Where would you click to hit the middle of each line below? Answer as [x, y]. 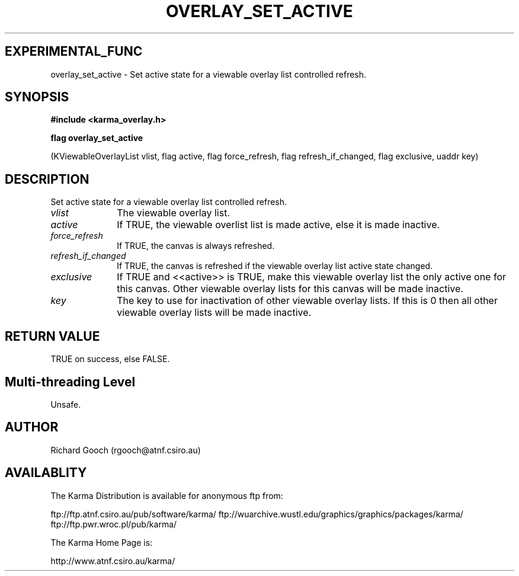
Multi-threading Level [70, 382]
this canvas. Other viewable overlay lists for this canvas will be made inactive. [290, 289]
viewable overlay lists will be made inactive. [214, 313]
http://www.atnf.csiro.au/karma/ [113, 561]
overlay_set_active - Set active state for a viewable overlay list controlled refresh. [209, 74]
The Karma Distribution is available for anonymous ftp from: [167, 495]
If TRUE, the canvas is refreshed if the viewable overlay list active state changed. [275, 266]
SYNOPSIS [37, 97]
